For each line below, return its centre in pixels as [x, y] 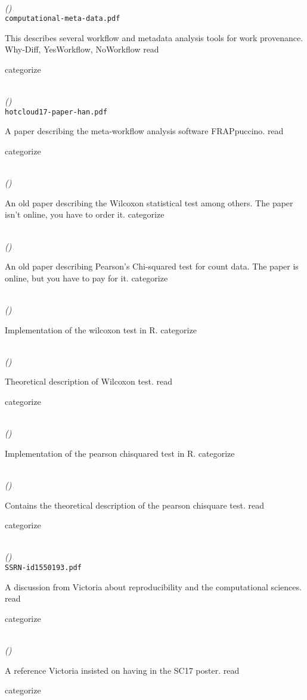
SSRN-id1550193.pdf [43, 567]
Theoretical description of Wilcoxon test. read [89, 381]
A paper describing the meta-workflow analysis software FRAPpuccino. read [144, 131]
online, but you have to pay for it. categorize [86, 278]
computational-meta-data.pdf [63, 19]
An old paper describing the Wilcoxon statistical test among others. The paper [149, 202]
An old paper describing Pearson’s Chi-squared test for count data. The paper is [152, 266]
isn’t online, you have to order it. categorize [85, 214]
